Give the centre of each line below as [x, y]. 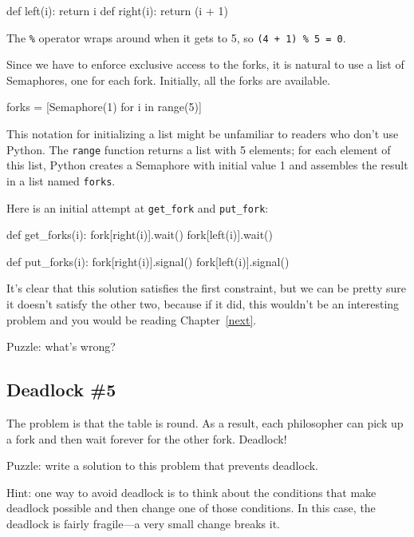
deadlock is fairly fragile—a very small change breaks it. [143, 523]
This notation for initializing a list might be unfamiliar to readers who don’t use [203, 134]
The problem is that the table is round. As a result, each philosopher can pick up [205, 422]
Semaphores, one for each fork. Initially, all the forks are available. [168, 80]
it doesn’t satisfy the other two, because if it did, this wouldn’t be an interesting [203, 303]
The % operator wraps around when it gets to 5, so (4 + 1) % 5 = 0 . [176, 37]
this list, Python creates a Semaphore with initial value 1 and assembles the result [207, 165]
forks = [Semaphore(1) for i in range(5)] [104, 107]
